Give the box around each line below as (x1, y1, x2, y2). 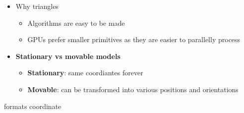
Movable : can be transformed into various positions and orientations (27, 84, 239, 94)
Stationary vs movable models (15, 51, 121, 61)
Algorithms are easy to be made (27, 17, 125, 28)
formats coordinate (4, 101, 61, 111)
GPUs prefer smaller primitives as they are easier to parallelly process (27, 34, 241, 45)
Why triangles (15, 1, 59, 11)
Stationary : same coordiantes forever (27, 67, 143, 78)
